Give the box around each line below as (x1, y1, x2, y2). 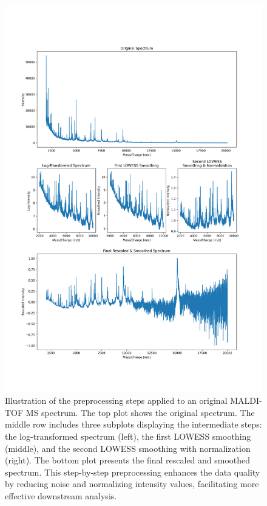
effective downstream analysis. (5, 489, 117, 502)
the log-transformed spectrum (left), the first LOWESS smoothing (5, 429, 251, 442)
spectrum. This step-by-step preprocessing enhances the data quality (5, 465, 260, 478)
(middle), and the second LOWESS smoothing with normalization (5, 442, 251, 454)
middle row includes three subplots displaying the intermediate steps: (5, 418, 262, 431)
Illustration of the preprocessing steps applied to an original (5, 394, 228, 407)
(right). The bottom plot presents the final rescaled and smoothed (5, 454, 251, 466)
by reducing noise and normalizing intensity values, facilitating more (5, 477, 259, 490)
